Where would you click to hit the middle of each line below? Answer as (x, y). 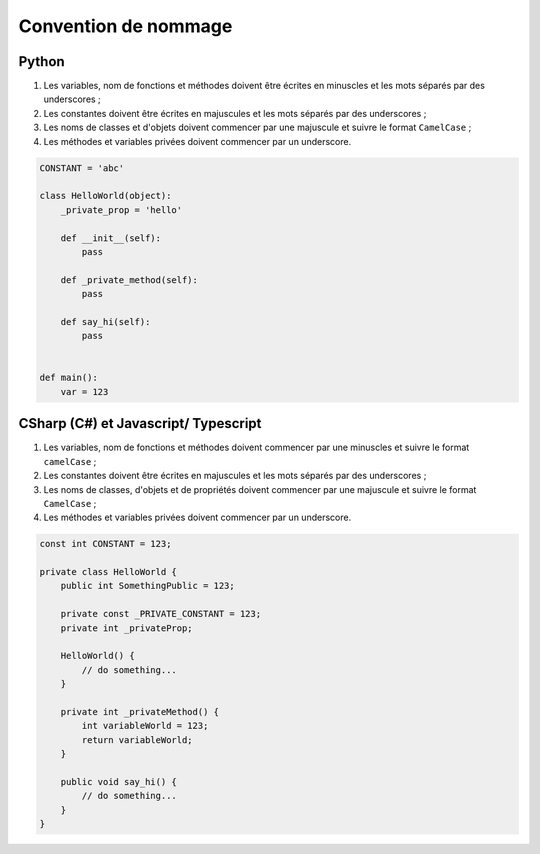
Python (41, 61)
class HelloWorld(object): (105, 196)
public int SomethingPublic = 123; (147, 586)
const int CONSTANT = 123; (105, 544)
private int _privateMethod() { (140, 711)
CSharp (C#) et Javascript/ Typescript (140, 423)
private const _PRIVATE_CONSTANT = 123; (161, 614)
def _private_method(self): (129, 279)
